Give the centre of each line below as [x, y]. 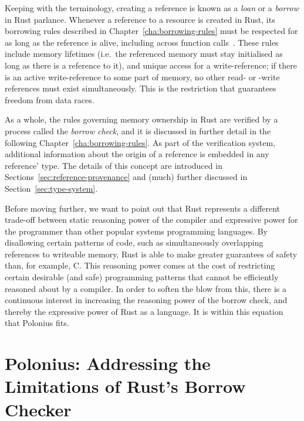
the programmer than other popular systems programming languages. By [136, 231]
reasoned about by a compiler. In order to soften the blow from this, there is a [146, 288]
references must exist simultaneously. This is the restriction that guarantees [141, 88]
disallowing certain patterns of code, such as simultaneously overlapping [134, 242]
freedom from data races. [50, 99]
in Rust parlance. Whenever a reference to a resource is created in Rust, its [140, 19]
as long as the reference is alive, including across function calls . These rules [142, 42]
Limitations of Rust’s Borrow [125, 386]
